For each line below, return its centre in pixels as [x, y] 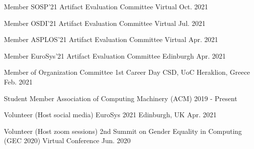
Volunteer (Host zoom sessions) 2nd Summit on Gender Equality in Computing [123, 131]
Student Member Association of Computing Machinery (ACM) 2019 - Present [121, 98]
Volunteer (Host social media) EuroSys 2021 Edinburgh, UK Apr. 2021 [110, 115]
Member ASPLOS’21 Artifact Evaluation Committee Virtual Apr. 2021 [111, 39]
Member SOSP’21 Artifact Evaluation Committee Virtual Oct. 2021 [106, 6]
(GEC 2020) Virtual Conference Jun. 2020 [67, 140]
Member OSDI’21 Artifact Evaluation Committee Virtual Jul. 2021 [105, 23]
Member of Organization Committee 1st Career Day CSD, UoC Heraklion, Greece [127, 72]
